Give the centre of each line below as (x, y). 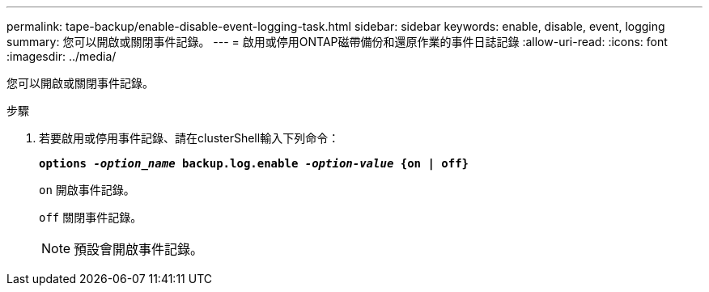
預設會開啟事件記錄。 (139, 249)
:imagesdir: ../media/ (62, 56)
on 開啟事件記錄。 (87, 190)
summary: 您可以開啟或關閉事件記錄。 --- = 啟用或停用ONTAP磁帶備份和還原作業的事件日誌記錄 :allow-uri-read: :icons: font (337, 42)
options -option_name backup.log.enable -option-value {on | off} (254, 163)
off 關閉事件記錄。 (91, 217)
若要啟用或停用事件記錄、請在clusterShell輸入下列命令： (189, 138)
